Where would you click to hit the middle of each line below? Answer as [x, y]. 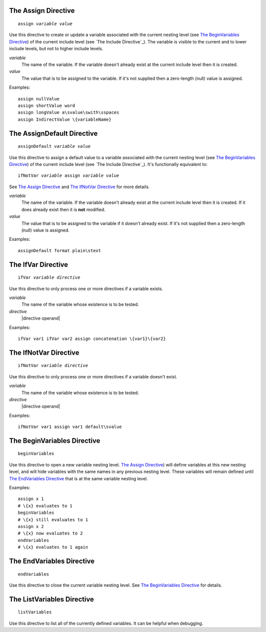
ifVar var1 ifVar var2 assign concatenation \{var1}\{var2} [92, 338]
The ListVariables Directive [51, 599]
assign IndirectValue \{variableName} [65, 119]
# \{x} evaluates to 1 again [53, 547]
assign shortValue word [47, 105]
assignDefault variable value [54, 146]
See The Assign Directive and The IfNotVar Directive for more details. [80, 187]
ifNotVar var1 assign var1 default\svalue [70, 427]
